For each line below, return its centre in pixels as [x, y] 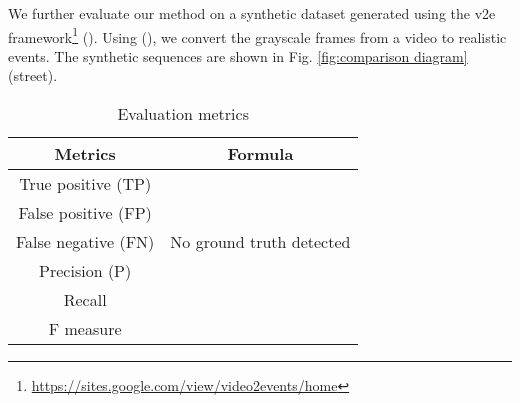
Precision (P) [85, 271]
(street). [33, 75]
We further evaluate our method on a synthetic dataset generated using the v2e [252, 13]
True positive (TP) [85, 184]
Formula [260, 154]
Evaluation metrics [183, 114]
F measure [85, 329]
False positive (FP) [85, 213]
